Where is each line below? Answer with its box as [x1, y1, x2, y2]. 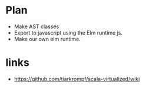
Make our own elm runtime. [14, 35, 81, 42]
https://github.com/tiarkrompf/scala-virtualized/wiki [14, 75, 140, 82]
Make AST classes [14, 23, 59, 30]
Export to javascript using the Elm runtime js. [14, 29, 123, 36]
